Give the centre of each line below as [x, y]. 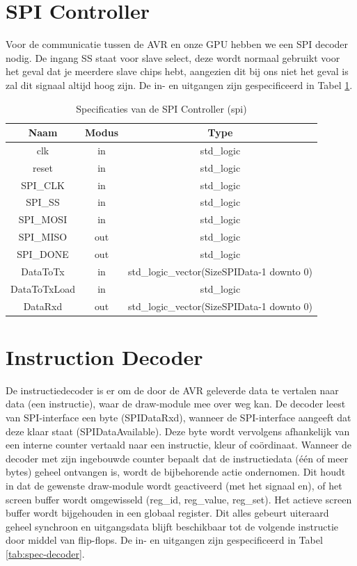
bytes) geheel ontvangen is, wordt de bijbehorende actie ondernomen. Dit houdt [176, 472]
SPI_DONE [43, 254]
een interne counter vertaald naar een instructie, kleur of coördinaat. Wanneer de [179, 445]
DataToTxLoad [43, 288]
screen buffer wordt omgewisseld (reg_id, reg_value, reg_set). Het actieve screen [179, 499]
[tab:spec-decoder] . [45, 553]
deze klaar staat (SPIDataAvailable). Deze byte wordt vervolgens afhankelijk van [178, 431]
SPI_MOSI [43, 219]
